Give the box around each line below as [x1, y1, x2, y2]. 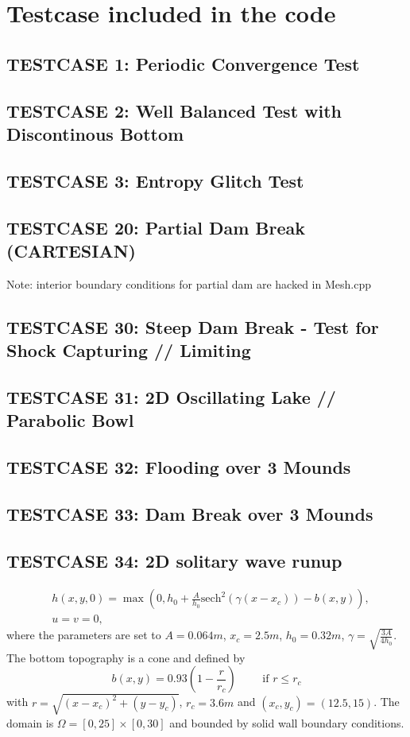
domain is [6, 714, 54, 731]
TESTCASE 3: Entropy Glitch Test [6, 168, 304, 192]
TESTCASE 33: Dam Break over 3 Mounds [6, 501, 373, 526]
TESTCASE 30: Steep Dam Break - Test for [6, 314, 379, 339]
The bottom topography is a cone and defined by [6, 649, 246, 665]
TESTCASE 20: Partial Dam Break [6, 215, 306, 239]
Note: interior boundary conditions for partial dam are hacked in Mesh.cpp [6, 275, 371, 292]
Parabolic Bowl [6, 408, 134, 433]
